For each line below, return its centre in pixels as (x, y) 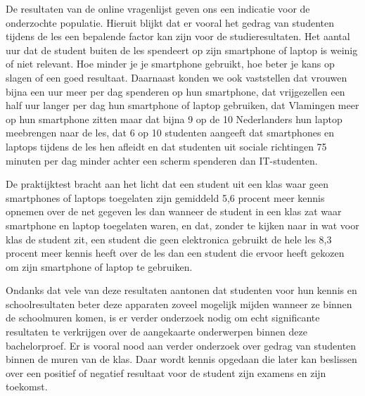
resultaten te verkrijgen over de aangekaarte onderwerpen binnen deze (156, 332)
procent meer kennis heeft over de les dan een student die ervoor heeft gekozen (175, 253)
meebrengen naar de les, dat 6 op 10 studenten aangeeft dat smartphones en (170, 133)
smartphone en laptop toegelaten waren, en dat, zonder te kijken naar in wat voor (182, 225)
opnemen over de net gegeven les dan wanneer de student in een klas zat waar (174, 211)
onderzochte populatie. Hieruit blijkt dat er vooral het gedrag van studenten (170, 22)
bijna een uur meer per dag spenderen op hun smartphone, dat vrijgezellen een (175, 91)
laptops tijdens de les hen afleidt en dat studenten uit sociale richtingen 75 (166, 146)
